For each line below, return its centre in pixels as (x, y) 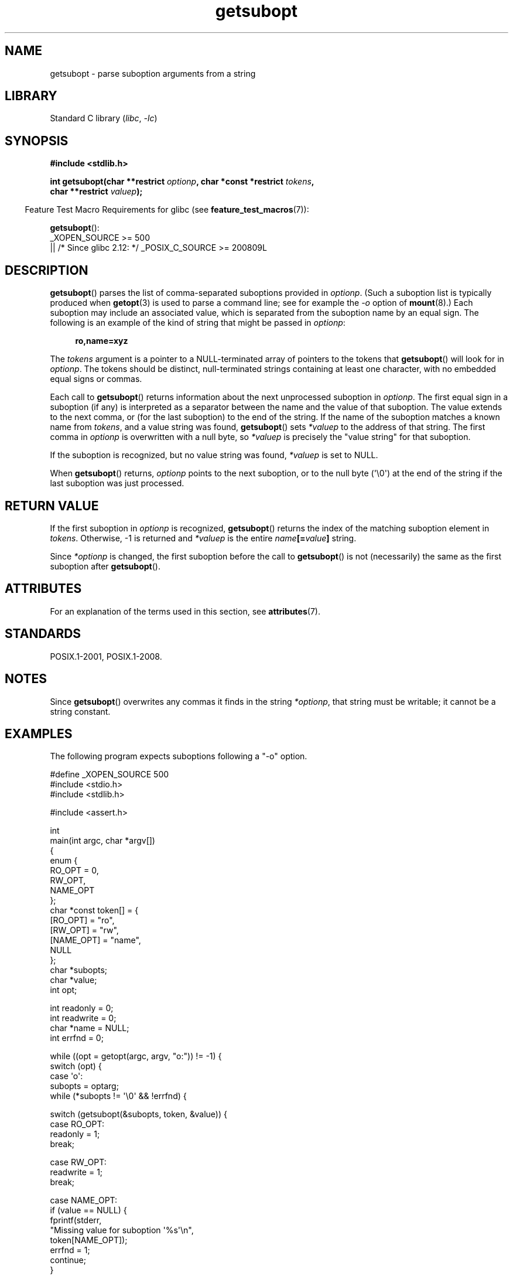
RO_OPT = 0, (74, 871)
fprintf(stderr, (76, 1220)
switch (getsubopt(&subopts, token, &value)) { (138, 1114)
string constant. (80, 711)
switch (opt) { (76, 1066)
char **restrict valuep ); (96, 192)
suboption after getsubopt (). (105, 566)
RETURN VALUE (52, 506)
